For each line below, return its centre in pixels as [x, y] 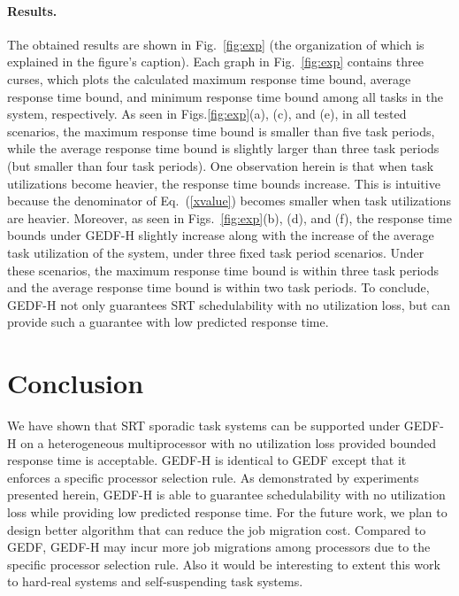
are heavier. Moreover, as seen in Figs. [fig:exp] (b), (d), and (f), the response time [229, 217]
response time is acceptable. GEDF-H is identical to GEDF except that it [207, 460]
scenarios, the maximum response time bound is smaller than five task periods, [221, 131]
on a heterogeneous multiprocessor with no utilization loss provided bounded [229, 442]
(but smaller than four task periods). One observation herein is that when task [221, 165]
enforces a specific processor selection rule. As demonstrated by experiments [213, 477]
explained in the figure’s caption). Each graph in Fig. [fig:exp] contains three [215, 62]
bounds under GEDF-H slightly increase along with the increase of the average [221, 235]
